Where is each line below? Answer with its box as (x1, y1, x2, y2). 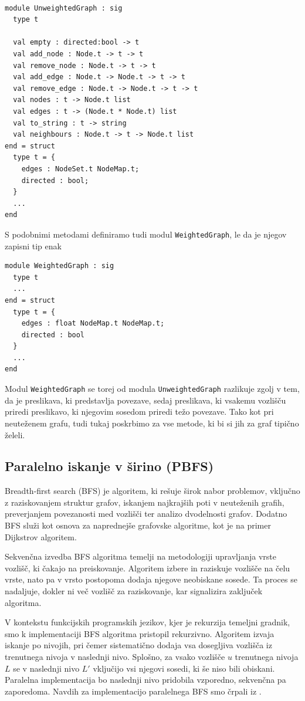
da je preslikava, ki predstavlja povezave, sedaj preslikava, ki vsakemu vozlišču (5, 394, 286, 406)
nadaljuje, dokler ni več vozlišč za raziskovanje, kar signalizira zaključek (5, 585, 263, 597)
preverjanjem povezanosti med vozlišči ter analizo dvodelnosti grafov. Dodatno (5, 507, 287, 520)
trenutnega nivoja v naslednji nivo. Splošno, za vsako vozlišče (5, 651, 225, 663)
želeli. (5, 428, 25, 441)
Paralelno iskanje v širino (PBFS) (5, 457, 214, 475)
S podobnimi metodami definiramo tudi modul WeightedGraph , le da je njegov (5, 228, 287, 240)
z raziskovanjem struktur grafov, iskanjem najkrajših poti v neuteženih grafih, (5, 496, 284, 508)
